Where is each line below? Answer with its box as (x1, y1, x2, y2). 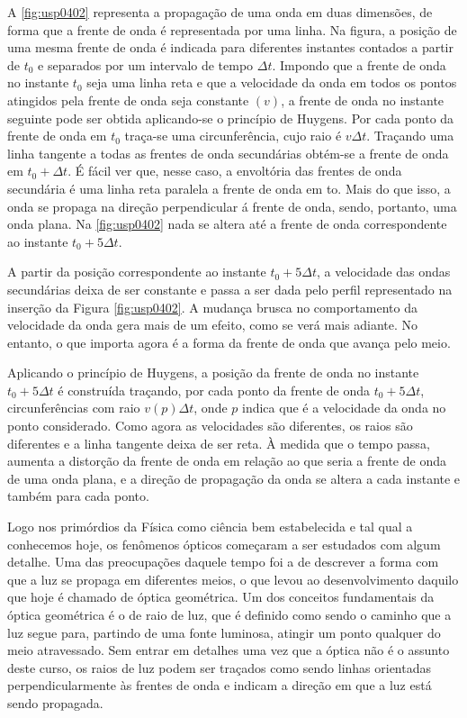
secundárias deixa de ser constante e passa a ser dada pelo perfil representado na (7, 279, 453, 298)
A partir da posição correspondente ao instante (7, 262, 266, 281)
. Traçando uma (366, 126, 454, 145)
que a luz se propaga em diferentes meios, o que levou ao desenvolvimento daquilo (7, 569, 459, 588)
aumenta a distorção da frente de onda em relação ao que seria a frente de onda (7, 451, 446, 470)
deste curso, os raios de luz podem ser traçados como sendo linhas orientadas (7, 658, 432, 677)
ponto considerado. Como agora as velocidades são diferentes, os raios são (7, 416, 413, 435)
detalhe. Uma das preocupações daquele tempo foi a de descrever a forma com (7, 552, 439, 571)
